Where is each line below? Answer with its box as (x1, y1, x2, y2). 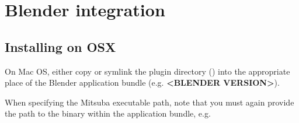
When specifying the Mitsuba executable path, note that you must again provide (5, 96, 294, 108)
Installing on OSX (5, 37, 116, 55)
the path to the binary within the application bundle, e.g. (5, 107, 211, 120)
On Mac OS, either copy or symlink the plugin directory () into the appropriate (5, 65, 290, 77)
